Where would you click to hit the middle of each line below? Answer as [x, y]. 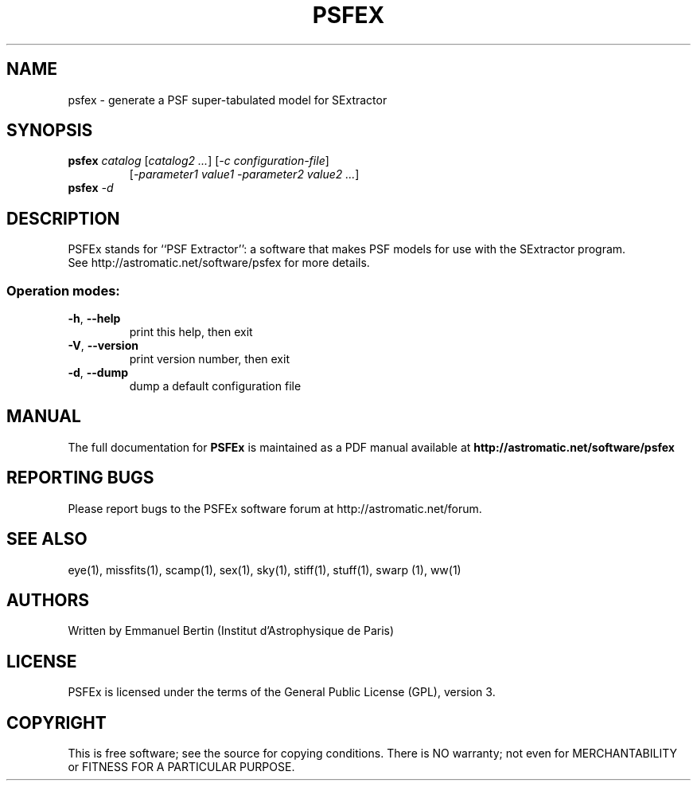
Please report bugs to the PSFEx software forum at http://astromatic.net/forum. [275, 508]
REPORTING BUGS [80, 478]
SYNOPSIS [50, 131]
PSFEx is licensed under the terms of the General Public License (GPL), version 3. [282, 692]
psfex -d [91, 188]
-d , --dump [98, 373]
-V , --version [103, 346]
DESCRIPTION [63, 218]
